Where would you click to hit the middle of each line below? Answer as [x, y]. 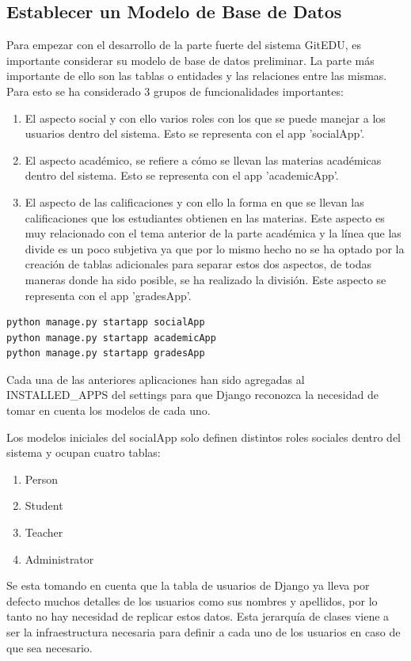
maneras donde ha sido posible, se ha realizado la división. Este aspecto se [205, 279]
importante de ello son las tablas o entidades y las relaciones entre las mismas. [197, 76]
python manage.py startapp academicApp [111, 338]
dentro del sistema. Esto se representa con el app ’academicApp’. [182, 175]
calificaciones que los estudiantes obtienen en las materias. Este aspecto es [205, 217]
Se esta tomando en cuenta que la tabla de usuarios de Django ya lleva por [188, 585]
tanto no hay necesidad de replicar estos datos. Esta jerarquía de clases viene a [198, 616]
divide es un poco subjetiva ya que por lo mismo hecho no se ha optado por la [215, 248]
